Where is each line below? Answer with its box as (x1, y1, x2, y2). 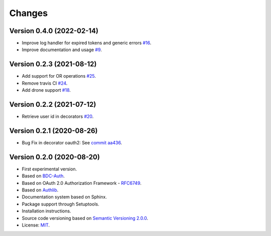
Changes (9, 8, 48, 19)
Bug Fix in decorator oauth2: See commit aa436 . (22, 139, 122, 145)
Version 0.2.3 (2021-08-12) (9, 60, 97, 69)
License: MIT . (22, 222, 50, 228)
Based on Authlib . (22, 187, 59, 193)
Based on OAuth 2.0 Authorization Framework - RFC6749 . (22, 180, 142, 186)
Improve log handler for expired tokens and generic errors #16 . (22, 40, 152, 46)
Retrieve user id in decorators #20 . (22, 113, 94, 120)
